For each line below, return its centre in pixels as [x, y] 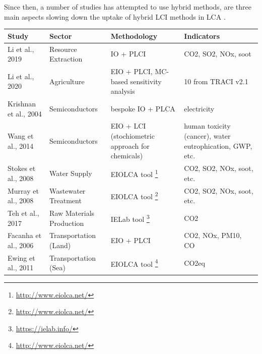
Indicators [202, 36]
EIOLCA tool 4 [134, 263]
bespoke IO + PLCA [143, 108]
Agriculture [67, 81]
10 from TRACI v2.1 [216, 81]
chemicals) [127, 156]
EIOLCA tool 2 [134, 196]
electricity [199, 108]
